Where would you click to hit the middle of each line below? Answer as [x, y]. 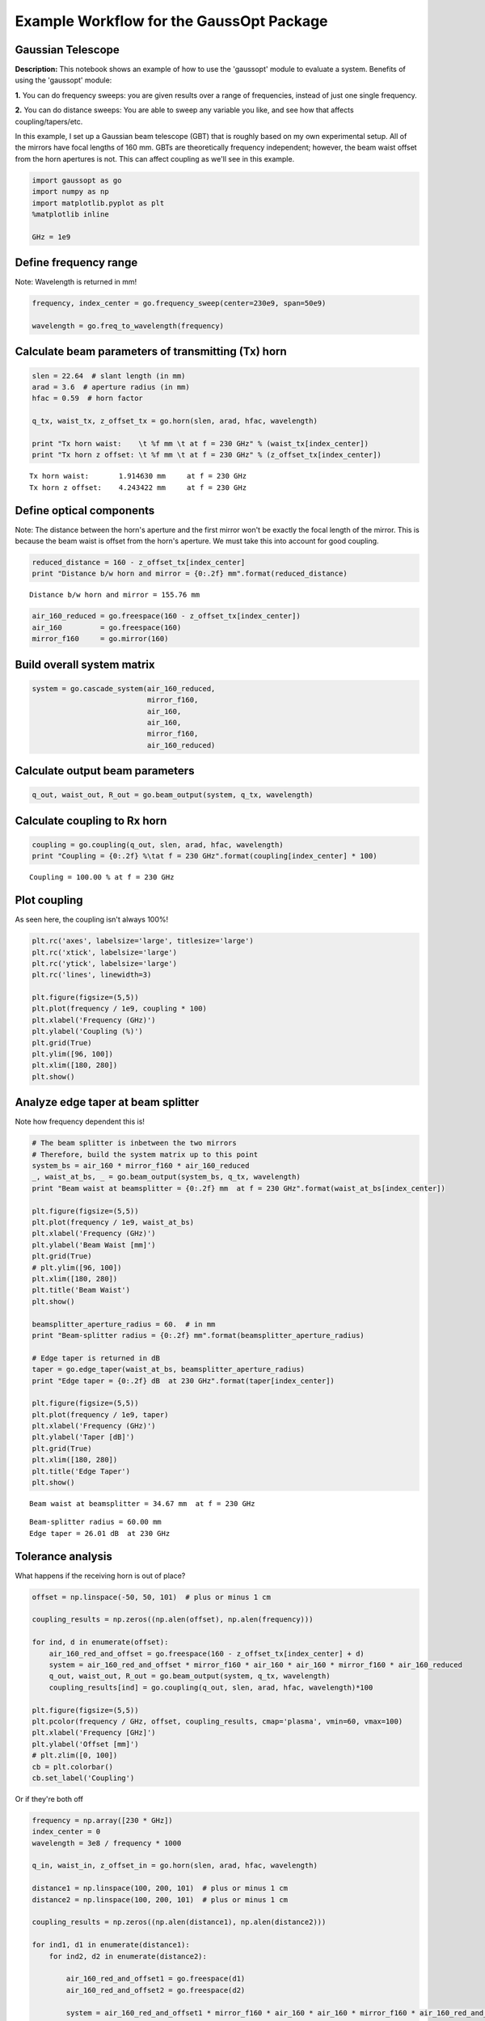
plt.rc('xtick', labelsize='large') [105, 952]
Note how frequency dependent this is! [80, 1122]
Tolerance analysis [64, 1556]
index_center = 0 [66, 1832]
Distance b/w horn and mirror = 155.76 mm [115, 595]
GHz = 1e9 [51, 237]
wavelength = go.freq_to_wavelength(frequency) [128, 326]
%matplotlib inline [70, 214]
